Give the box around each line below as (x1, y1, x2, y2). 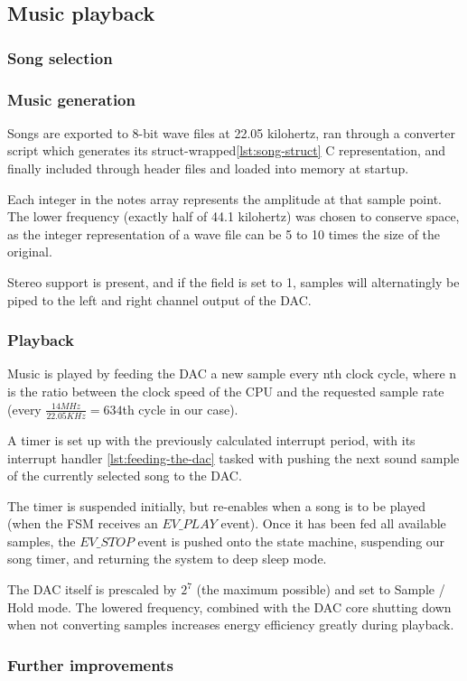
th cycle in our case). (122, 399, 238, 418)
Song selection (7, 46, 113, 69)
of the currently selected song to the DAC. (7, 466, 242, 485)
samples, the (7, 531, 76, 550)
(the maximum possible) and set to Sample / (196, 580, 445, 599)
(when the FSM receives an (7, 514, 158, 533)
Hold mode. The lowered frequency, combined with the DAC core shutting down (7, 597, 452, 616)
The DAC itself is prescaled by (7, 580, 177, 599)
